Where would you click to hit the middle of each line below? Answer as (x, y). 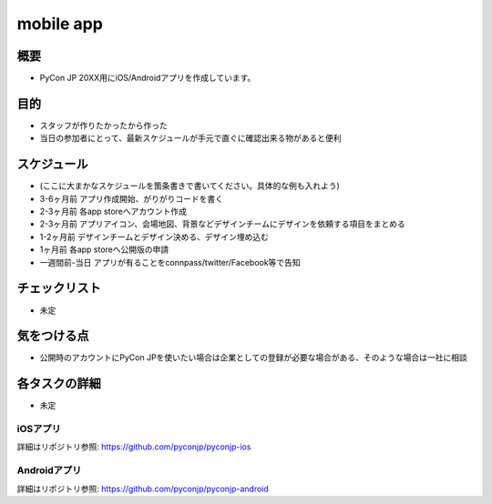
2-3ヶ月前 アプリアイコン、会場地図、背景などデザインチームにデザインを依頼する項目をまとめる (222, 224)
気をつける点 (53, 336)
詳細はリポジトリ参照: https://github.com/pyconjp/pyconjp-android (143, 489)
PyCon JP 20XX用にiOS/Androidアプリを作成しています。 (148, 78)
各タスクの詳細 (59, 383)
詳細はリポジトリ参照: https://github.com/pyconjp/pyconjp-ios (134, 447)
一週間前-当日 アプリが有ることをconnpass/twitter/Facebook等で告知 (170, 262)
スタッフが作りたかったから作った (103, 125)
